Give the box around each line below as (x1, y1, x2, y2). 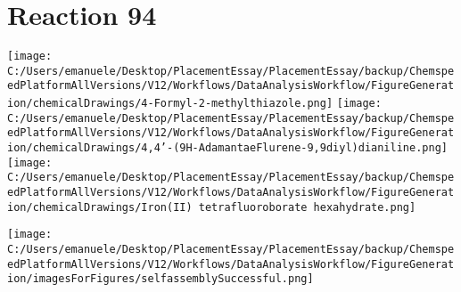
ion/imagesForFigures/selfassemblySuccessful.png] (7, 272, 314, 286)
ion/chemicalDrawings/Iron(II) (7, 200, 193, 214)
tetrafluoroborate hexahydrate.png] (198, 200, 416, 214)
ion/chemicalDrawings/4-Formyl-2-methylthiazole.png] (7, 97, 333, 110)
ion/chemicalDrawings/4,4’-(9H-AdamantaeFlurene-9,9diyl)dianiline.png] (7, 142, 448, 155)
